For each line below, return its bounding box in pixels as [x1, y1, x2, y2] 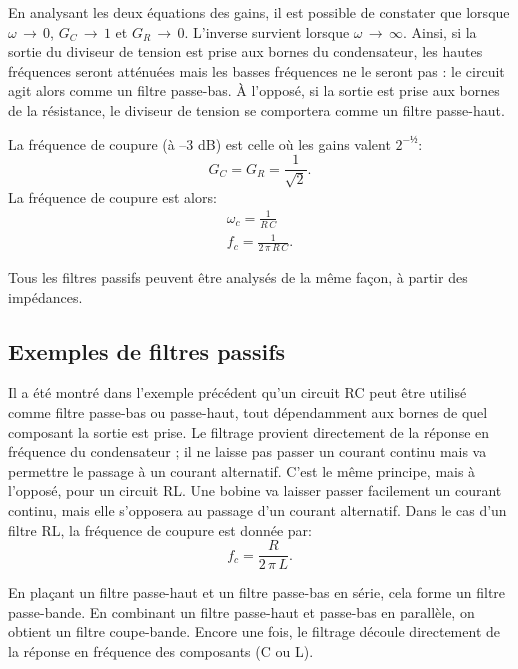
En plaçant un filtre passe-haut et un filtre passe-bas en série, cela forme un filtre [8, 582, 506, 603]
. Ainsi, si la [402, 21, 477, 42]
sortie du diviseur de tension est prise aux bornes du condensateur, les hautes [8, 41, 483, 62]
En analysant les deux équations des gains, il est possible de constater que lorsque [8, 2, 510, 22]
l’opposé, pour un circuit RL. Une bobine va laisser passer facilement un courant [8, 480, 502, 501]
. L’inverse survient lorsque [184, 21, 350, 42]
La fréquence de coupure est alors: [8, 186, 217, 207]
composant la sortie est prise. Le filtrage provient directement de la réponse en [8, 421, 490, 442]
